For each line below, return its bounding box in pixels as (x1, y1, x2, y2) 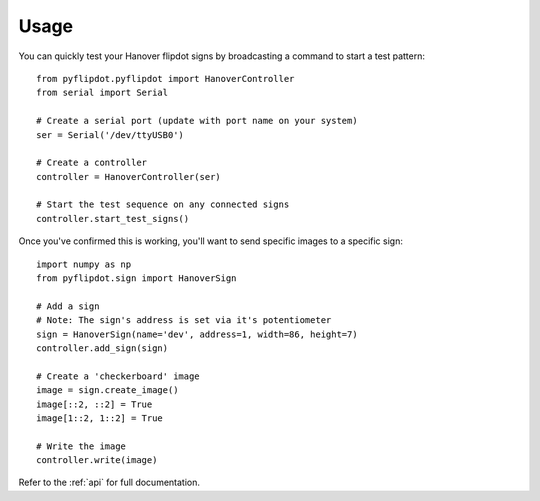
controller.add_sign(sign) (36, 342, 169, 354)
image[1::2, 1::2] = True (36, 412, 164, 424)
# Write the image (36, 440, 127, 452)
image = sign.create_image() (36, 385, 179, 396)
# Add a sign (36, 300, 100, 312)
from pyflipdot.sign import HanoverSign (36, 273, 237, 284)
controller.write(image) (36, 455, 158, 466)
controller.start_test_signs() (36, 213, 190, 224)
